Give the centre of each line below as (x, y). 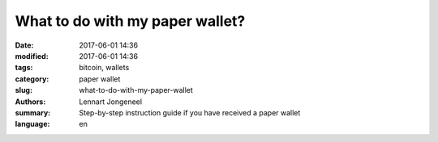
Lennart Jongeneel (110, 102)
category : (32, 79)
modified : (32, 56)
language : (32, 124)
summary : (33, 112)
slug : (24, 90)
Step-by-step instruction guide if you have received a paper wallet (190, 112)
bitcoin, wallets (104, 68)
